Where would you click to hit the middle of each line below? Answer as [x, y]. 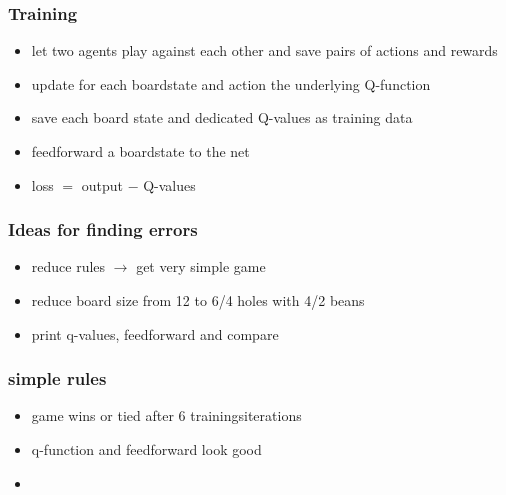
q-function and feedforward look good [146, 449]
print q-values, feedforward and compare [155, 333]
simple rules [57, 378]
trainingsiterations [246, 415]
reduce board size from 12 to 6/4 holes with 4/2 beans [198, 300]
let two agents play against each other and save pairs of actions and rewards [264, 50]
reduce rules [68, 266]
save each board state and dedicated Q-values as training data [222, 117]
